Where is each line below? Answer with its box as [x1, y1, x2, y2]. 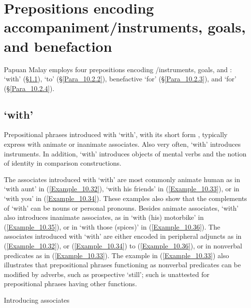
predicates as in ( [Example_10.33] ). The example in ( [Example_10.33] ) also [4, 250, 229, 260]
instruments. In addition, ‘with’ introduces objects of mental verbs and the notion [4, 148, 247, 158]
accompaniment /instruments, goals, [4, 17, 246, 37]
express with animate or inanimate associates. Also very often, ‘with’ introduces [4, 139, 241, 149]
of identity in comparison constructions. [4, 158, 121, 168]
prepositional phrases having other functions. [4, 278, 137, 289]
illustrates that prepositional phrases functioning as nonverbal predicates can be [4, 260, 241, 270]
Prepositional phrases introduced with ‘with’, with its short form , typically [4, 129, 228, 139]
